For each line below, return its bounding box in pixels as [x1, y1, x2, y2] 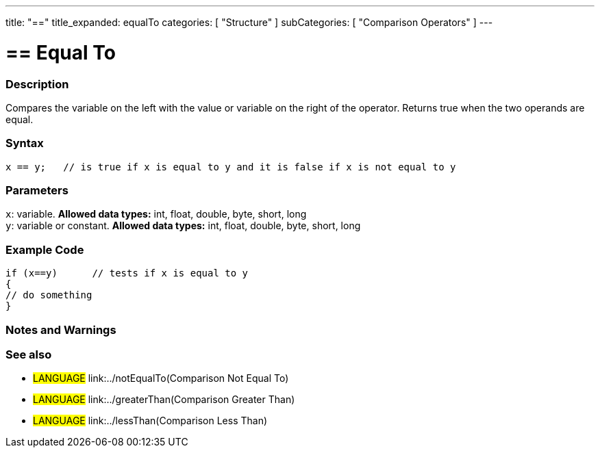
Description [5, 77, 69, 91]
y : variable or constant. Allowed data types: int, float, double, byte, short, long [5, 220, 361, 232]
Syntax [5, 136, 44, 151]
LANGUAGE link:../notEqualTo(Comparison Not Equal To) [33, 372, 289, 385]
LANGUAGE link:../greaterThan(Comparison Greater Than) [33, 393, 295, 406]
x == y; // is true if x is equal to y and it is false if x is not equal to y [5, 161, 456, 172]
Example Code [5, 242, 84, 257]
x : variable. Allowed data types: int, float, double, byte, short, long [5, 208, 307, 220]
